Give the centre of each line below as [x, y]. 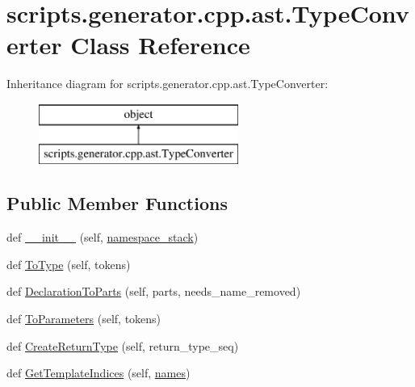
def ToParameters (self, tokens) [84, 319]
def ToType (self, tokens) [69, 264]
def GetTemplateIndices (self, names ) [99, 373]
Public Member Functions [117, 203]
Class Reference [160, 45]
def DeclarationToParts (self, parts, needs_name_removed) [154, 291]
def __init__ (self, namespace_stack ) [103, 237]
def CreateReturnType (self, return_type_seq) [123, 345]
